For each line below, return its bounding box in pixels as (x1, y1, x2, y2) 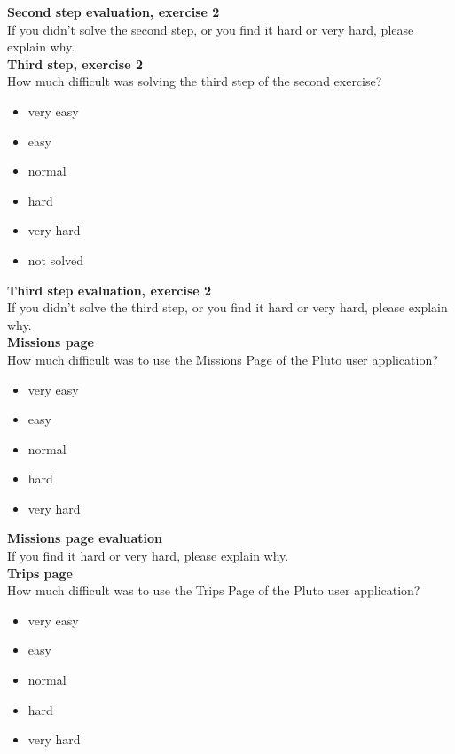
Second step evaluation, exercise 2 (7, 3, 220, 20)
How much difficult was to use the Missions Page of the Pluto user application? (7, 350, 438, 368)
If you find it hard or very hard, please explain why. (7, 546, 289, 565)
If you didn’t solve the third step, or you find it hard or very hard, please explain (7, 298, 448, 317)
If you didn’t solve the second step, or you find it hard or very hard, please (7, 20, 414, 38)
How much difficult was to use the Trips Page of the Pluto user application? (7, 581, 420, 600)
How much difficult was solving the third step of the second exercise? (7, 72, 382, 90)
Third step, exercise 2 (7, 54, 143, 73)
